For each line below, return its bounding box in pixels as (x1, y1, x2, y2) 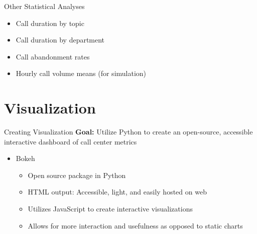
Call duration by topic (16, 17, 84, 28)
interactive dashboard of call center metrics (4, 136, 137, 146)
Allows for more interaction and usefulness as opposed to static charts (28, 220, 243, 230)
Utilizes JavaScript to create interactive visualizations (28, 203, 193, 214)
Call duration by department (16, 34, 105, 45)
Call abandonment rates (16, 51, 90, 61)
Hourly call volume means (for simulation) (16, 68, 147, 78)
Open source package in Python (28, 169, 126, 180)
